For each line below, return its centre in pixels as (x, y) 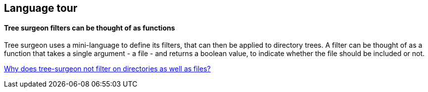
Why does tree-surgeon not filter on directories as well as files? (107, 69)
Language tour (41, 8)
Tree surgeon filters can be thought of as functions (90, 28)
